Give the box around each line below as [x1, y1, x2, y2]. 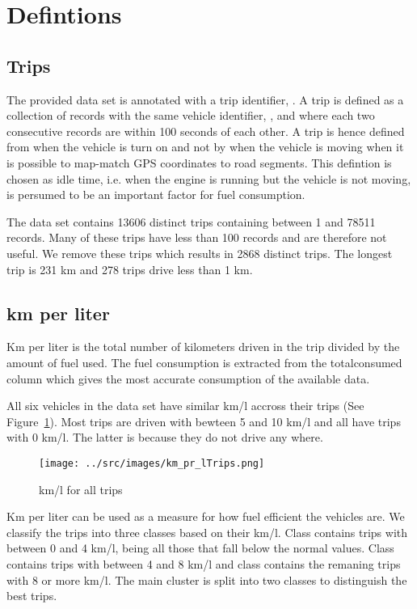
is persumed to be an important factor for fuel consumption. [6, 186, 305, 203]
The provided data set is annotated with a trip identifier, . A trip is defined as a [6, 91, 404, 108]
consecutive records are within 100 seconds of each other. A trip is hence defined [6, 122, 405, 139]
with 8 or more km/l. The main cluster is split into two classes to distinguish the [6, 571, 407, 588]
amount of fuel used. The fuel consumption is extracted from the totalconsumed [6, 353, 402, 370]
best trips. [6, 587, 57, 604]
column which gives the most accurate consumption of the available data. [6, 370, 370, 387]
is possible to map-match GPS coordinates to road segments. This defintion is [6, 154, 392, 171]
